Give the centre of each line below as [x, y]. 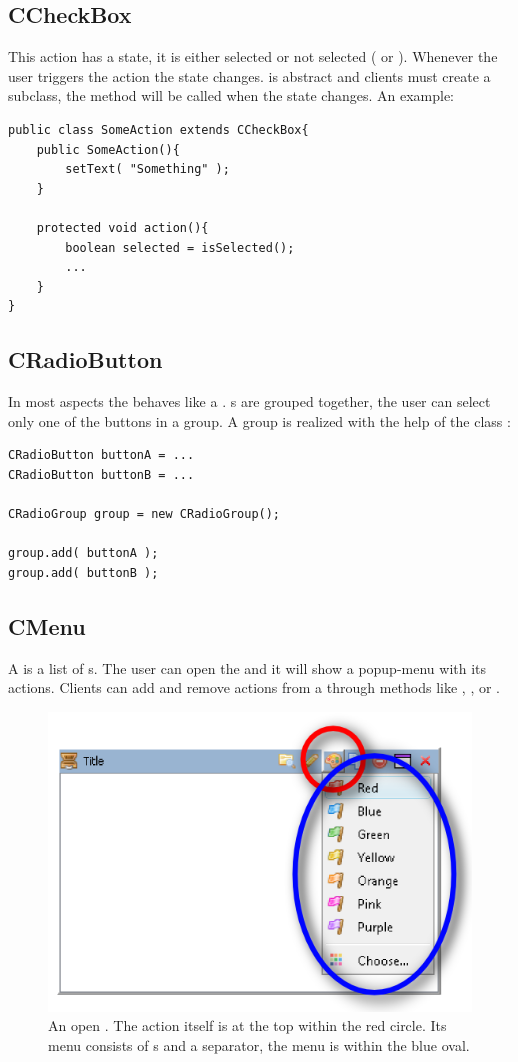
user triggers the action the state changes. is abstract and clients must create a [249, 75]
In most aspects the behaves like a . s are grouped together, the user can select [249, 401]
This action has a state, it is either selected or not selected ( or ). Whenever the [253, 56]
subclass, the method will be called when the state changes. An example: [231, 95]
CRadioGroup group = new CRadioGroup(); [144, 514]
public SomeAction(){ [108, 149]
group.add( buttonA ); [83, 553]
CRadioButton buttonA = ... [101, 455]
